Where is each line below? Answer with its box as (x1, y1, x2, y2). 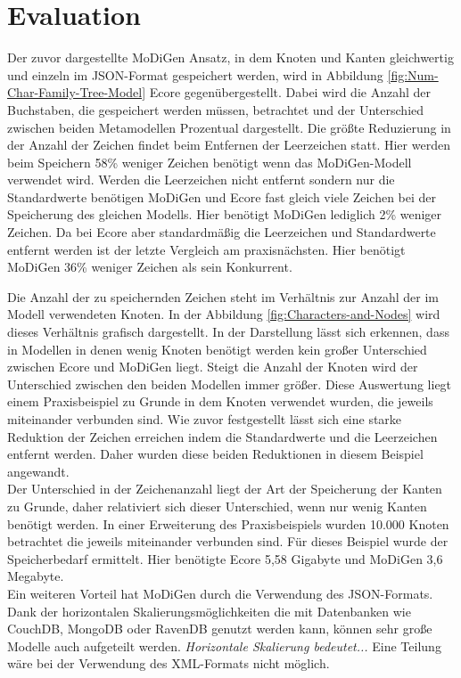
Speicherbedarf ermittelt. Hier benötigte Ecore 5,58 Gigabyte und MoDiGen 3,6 (7, 549, 443, 568)
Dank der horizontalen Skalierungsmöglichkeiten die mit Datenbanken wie (7, 601, 411, 620)
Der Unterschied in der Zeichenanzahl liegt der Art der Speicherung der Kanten (7, 479, 442, 498)
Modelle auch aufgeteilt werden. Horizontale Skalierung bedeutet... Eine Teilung (7, 636, 441, 655)
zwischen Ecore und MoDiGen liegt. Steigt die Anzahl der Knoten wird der (7, 357, 418, 376)
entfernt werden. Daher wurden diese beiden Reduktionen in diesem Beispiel (7, 445, 424, 463)
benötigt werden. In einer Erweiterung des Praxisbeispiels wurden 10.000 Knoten (7, 514, 449, 533)
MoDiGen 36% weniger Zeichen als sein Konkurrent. (7, 257, 292, 276)
